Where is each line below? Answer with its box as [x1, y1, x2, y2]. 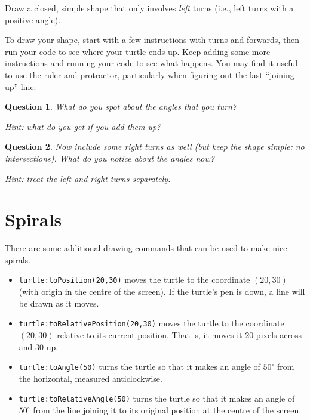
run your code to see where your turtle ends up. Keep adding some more [5, 45, 271, 57]
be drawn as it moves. [19, 297, 99, 309]
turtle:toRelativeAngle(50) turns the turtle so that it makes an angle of [19, 392, 295, 404]
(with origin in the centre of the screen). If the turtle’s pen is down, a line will [19, 285, 305, 298]
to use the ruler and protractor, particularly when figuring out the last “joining [5, 68, 294, 81]
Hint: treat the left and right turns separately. [5, 172, 171, 184]
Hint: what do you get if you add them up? [5, 120, 161, 132]
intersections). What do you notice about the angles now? [5, 152, 214, 164]
